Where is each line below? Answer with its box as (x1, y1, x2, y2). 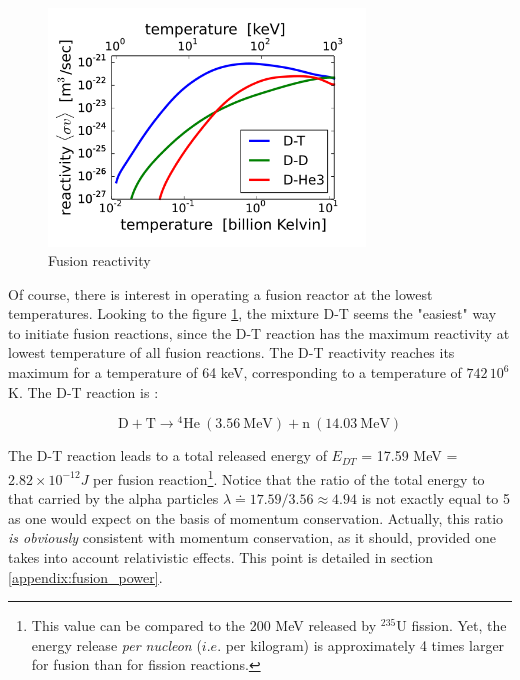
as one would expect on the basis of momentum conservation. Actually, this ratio (8, 507, 504, 528)
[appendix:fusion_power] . (8, 566, 163, 587)
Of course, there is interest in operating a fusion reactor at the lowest (8, 283, 433, 304)
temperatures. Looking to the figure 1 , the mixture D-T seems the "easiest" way (8, 303, 497, 324)
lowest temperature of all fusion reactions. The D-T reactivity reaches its (8, 342, 455, 363)
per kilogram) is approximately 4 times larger (225, 634, 505, 655)
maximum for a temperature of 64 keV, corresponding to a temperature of (8, 362, 462, 383)
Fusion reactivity (48, 250, 151, 271)
